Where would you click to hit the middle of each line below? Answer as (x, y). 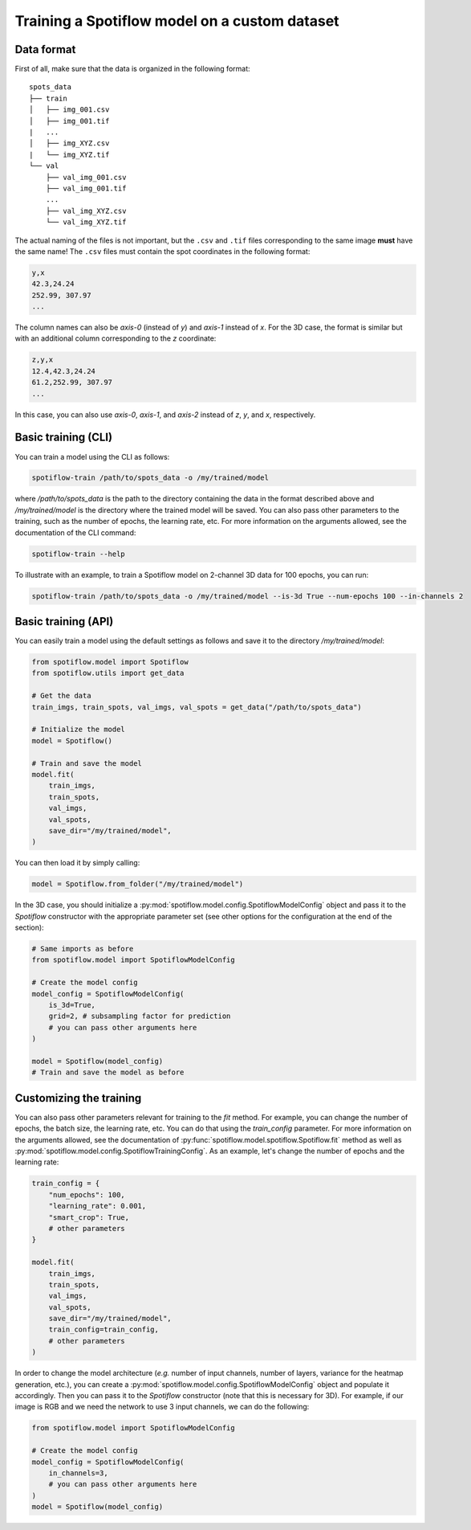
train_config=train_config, (104, 1330)
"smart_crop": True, (89, 1217)
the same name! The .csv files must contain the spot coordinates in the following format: (162, 251)
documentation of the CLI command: (75, 532)
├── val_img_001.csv (86, 177)
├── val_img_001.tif (86, 188)
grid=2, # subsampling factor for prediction (140, 1016)
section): (29, 927)
